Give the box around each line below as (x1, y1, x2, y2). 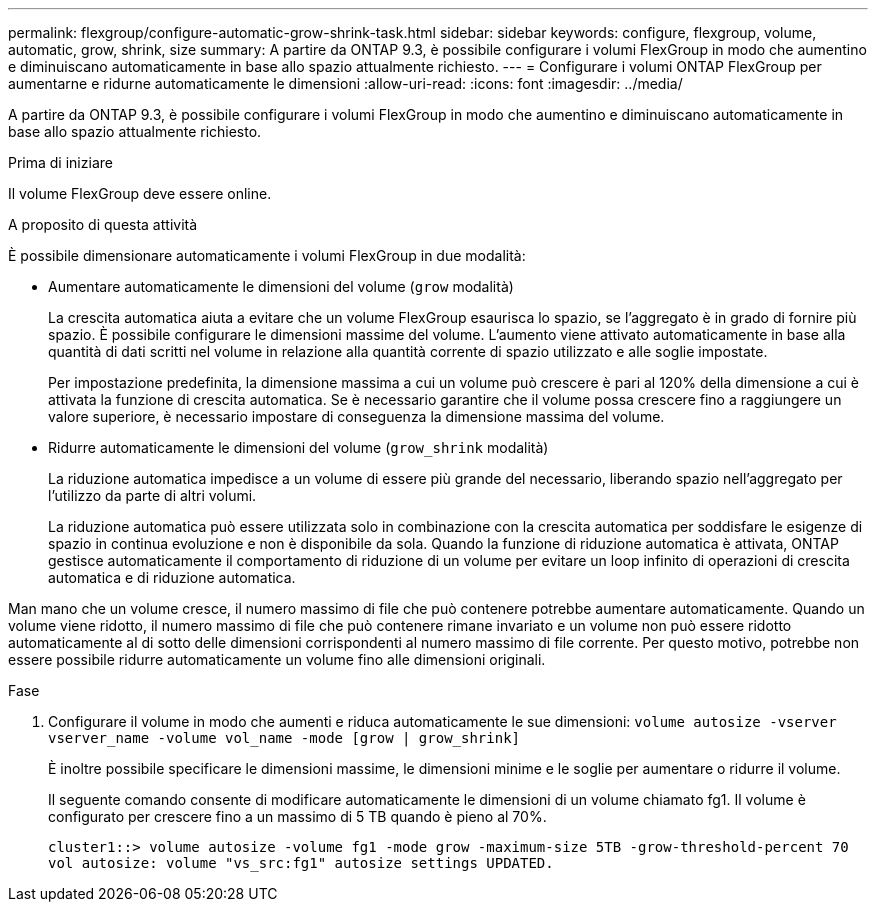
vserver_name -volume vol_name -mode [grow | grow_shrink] (48, 730, 521, 746)
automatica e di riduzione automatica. (48, 569, 296, 586)
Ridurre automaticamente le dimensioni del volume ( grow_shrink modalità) (48, 439, 549, 456)
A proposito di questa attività (8, 216, 198, 233)
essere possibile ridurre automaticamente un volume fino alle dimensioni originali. (8, 651, 546, 668)
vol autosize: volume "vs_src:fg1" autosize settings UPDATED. (48, 855, 554, 871)
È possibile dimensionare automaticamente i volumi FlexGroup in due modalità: (8, 247, 526, 264)
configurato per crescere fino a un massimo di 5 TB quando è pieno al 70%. (48, 808, 547, 825)
